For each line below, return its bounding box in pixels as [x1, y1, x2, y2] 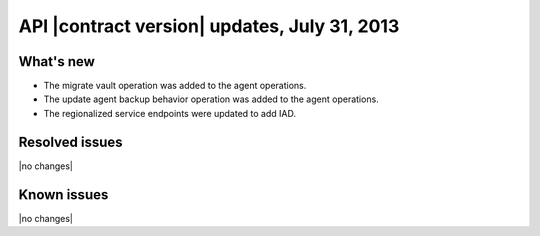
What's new [18, 53, 95, 70]
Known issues [18, 186, 109, 203]
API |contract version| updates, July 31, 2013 [18, 15, 400, 37]
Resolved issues [18, 133, 124, 150]
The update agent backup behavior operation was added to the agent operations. [43, 93, 379, 105]
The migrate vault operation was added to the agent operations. [43, 80, 307, 92]
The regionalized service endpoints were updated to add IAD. [43, 107, 297, 119]
